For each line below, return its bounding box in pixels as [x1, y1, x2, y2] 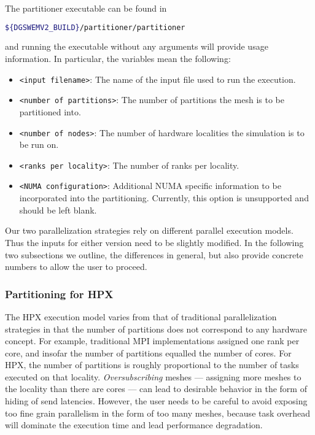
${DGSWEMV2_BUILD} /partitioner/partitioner [5, 23, 185, 32]
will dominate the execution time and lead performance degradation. [5, 418, 263, 431]
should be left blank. [19, 203, 97, 216]
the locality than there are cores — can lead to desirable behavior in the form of [5, 382, 307, 395]
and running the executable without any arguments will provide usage [5, 40, 268, 53]
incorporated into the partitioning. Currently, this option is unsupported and [19, 191, 309, 204]
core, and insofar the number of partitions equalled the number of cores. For [5, 346, 292, 359]
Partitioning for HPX [5, 286, 114, 301]
